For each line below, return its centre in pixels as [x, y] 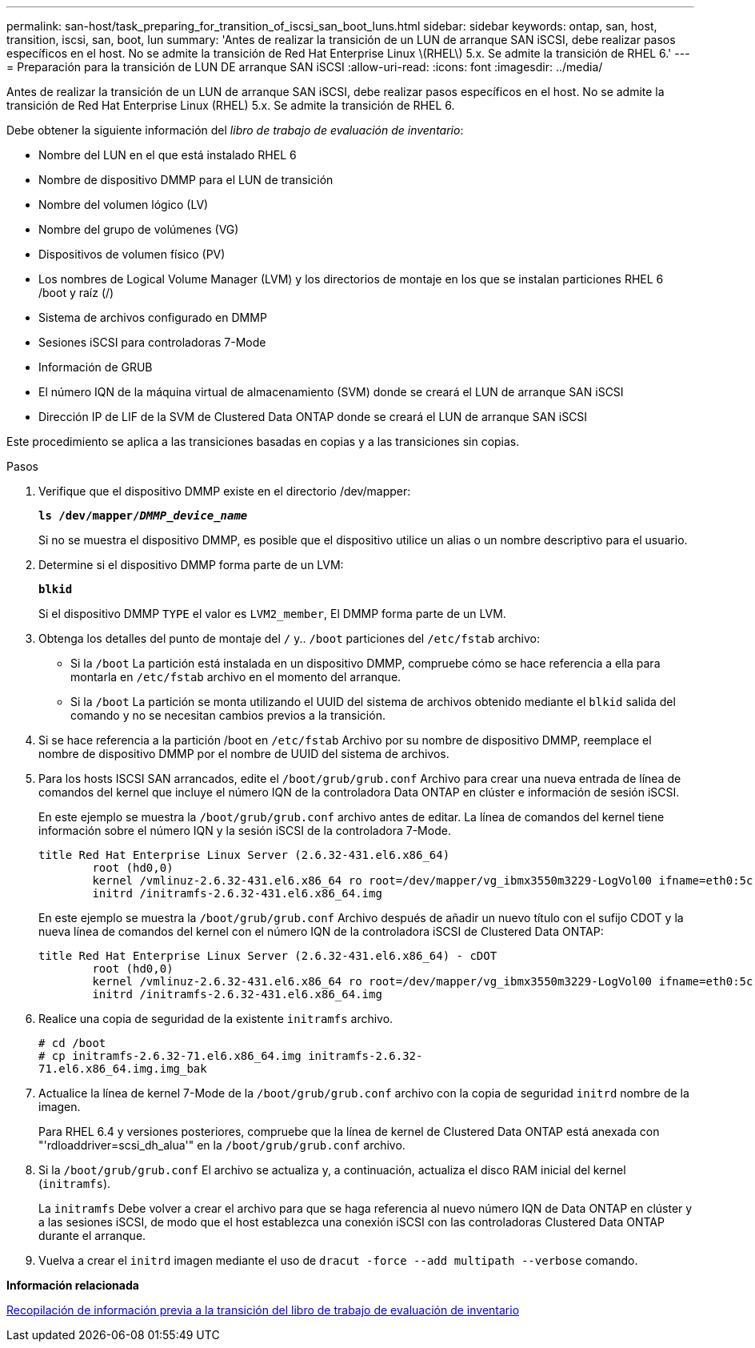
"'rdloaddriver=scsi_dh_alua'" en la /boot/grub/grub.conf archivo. [222, 1145]
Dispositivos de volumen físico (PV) [132, 254]
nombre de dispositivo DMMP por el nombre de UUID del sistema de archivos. [244, 754]
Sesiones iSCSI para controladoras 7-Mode [152, 342]
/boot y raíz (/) [76, 293]
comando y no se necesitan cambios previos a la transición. [228, 715]
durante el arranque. [92, 1236]
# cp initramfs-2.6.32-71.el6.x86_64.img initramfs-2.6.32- [231, 1056]
